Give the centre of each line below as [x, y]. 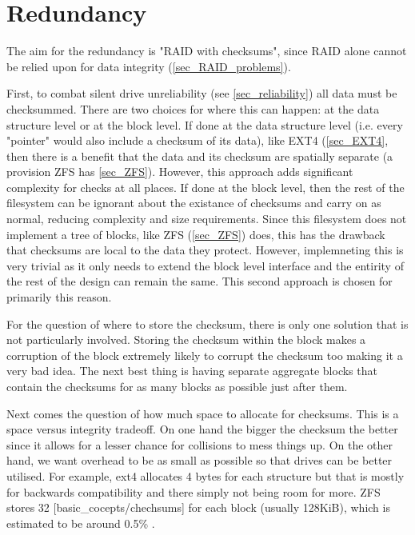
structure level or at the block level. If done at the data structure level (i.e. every [205, 124]
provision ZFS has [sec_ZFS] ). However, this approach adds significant [180, 172]
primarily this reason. [59, 297]
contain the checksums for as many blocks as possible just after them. [177, 386]
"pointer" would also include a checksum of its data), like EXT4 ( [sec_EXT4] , [198, 140]
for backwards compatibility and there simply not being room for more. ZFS [194, 491]
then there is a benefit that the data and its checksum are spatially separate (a [200, 156]
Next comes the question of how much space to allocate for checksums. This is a [203, 413]
